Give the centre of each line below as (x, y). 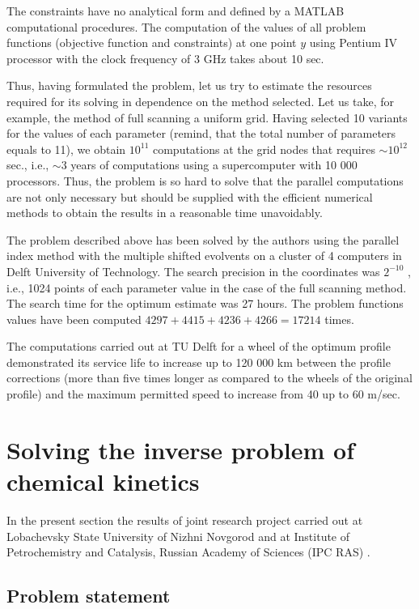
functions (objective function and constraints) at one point (152, 43)
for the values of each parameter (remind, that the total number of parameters (201, 133)
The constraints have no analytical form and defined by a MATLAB (176, 11)
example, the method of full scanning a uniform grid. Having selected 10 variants (207, 117)
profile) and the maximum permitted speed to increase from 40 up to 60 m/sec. (203, 394)
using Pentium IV (353, 43)
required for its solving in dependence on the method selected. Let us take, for (200, 101)
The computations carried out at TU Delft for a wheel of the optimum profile (199, 346)
